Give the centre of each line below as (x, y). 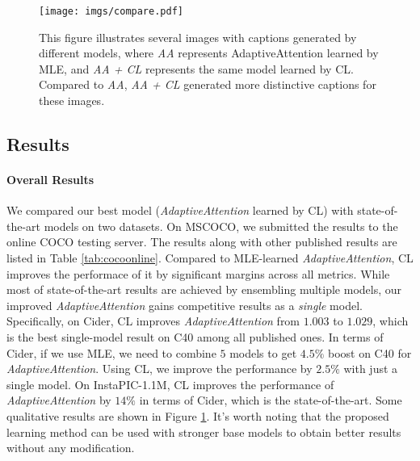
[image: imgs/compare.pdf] (111, 11)
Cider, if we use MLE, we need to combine (111, 352)
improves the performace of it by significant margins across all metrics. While (198, 273)
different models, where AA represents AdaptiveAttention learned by (209, 53)
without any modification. (71, 448)
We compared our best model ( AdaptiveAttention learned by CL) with (180, 210)
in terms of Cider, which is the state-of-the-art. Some (271, 400)
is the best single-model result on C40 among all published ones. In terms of (195, 336)
